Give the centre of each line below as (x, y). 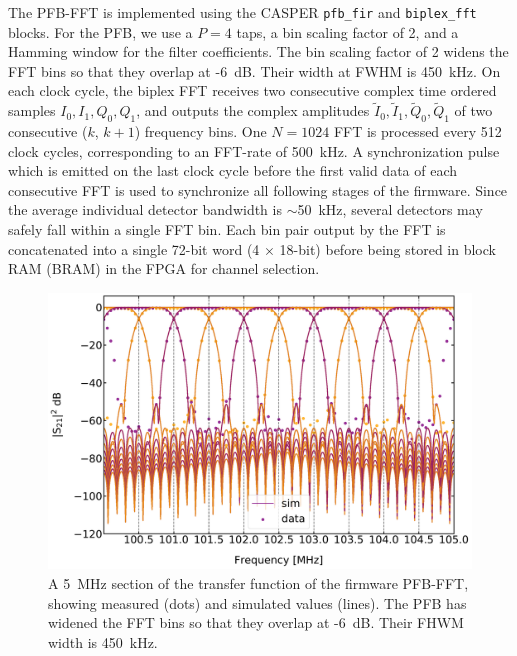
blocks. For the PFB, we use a (100, 31)
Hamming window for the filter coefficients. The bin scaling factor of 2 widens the (258, 51)
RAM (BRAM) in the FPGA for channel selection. (164, 268)
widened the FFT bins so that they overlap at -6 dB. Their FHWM (256, 622)
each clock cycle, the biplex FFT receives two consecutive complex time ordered (252, 90)
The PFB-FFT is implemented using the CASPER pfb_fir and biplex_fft (242, 12)
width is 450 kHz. (103, 641)
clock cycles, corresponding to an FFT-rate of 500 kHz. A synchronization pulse (254, 150)
